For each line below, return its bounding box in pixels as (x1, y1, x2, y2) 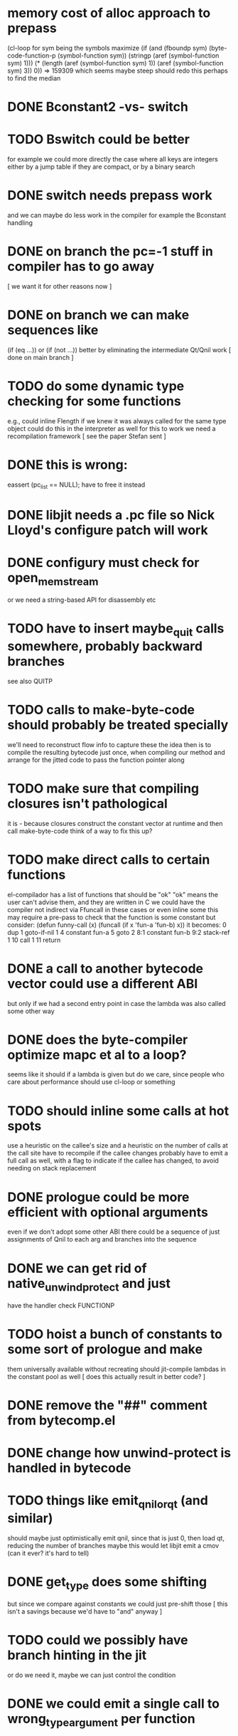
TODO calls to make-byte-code (7, 702, 195, 718)
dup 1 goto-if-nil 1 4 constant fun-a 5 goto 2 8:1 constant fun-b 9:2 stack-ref (7, 928, 230, 936)
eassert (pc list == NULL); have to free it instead (7, 480, 146, 490)
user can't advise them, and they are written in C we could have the (7, 898, 205, 906)
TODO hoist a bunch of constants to (7, 1326, 222, 1343)
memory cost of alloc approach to (7, 5, 211, 21)
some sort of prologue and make (7, 1341, 203, 1357)
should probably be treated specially (7, 716, 229, 733)
